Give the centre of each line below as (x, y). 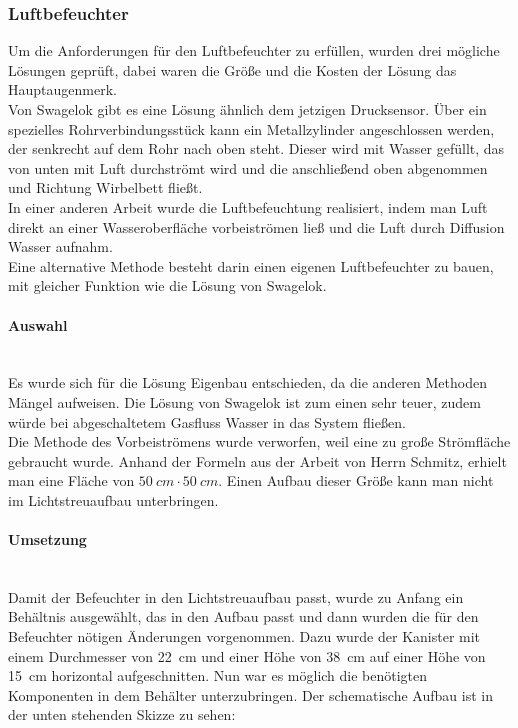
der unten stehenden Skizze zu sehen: (122, 714)
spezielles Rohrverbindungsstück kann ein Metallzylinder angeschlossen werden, (251, 128)
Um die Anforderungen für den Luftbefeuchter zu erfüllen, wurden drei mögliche (254, 50)
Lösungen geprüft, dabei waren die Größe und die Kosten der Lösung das (232, 69)
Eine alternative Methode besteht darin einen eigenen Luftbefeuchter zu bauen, (251, 265)
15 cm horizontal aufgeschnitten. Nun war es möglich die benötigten (218, 675)
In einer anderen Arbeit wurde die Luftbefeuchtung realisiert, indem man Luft (248, 206)
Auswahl (38, 324)
